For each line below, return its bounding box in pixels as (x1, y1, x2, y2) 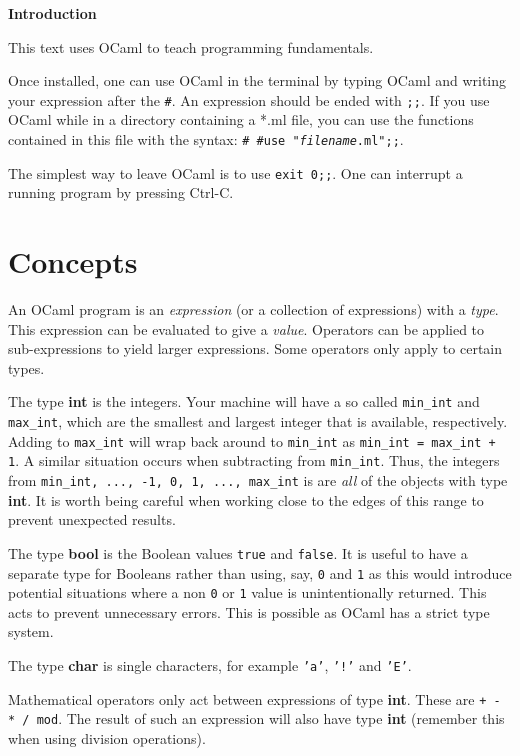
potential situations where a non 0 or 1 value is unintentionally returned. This (8, 582, 487, 603)
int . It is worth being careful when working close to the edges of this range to (8, 489, 484, 510)
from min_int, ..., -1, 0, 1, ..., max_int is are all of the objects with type (8, 470, 508, 491)
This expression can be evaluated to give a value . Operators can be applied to (8, 318, 485, 339)
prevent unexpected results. (8, 509, 176, 530)
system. (8, 621, 54, 642)
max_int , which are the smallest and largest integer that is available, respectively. (8, 411, 508, 432)
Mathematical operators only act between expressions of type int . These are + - (8, 688, 501, 709)
